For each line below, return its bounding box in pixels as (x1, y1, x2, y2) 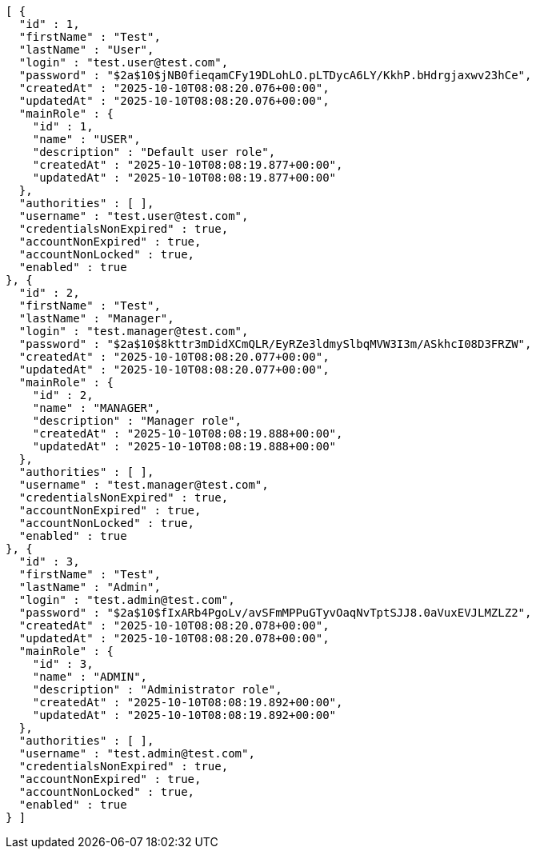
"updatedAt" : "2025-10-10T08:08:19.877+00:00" (32, 171, 337, 184)
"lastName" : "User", (18, 43, 154, 56)
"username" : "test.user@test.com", (18, 210, 249, 222)
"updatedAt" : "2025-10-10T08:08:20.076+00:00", (18, 94, 330, 107)
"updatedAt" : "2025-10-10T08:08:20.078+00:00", (18, 632, 330, 645)
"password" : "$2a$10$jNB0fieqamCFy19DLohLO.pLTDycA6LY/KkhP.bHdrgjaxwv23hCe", (18, 69, 532, 82)
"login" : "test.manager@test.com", (18, 325, 249, 338)
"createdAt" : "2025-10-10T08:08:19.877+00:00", (32, 158, 343, 171)
